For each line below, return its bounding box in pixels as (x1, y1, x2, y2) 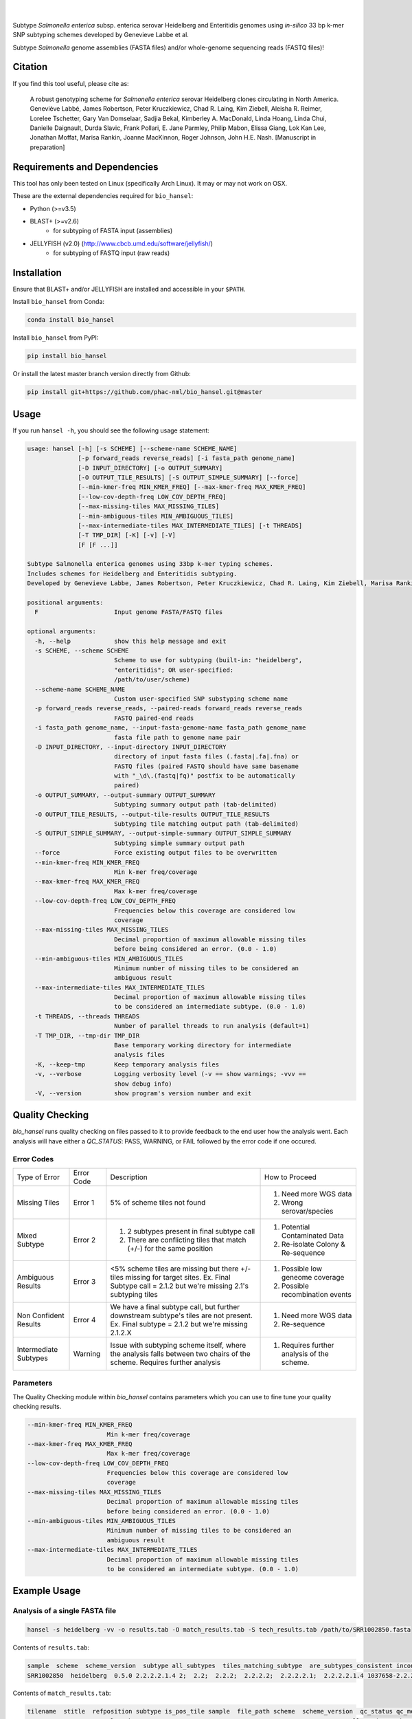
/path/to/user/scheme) (113, 676, 190, 683)
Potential (282, 1223, 310, 1231)
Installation (12, 267, 62, 278)
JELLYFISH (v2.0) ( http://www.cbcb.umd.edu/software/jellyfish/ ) (30, 239, 213, 248)
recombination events (282, 1290, 352, 1299)
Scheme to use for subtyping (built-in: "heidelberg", (113, 657, 303, 664)
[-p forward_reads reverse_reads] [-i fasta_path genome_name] (78, 455, 295, 462)
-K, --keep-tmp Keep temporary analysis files (34, 1060, 220, 1069)
